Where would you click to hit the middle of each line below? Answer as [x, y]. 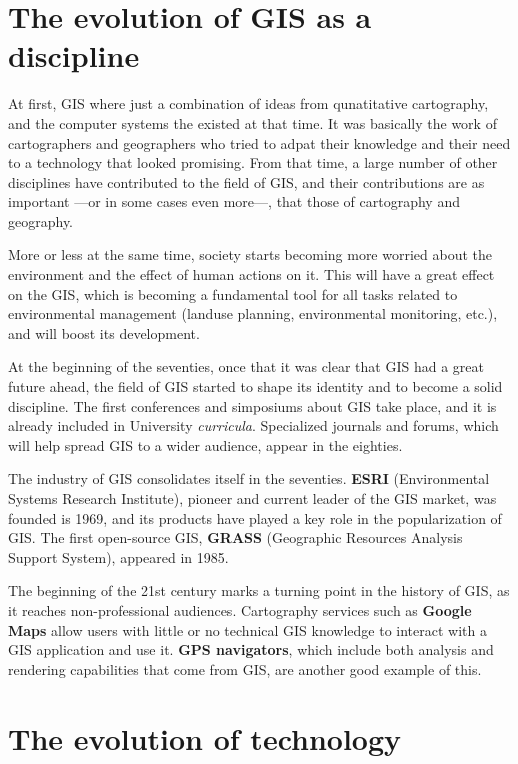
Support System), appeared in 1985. [118, 556]
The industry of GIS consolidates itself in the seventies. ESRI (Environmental [249, 478]
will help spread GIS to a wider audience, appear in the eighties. [205, 444]
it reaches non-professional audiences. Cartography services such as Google [240, 609]
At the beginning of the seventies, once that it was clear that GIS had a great [246, 366]
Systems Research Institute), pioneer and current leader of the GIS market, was [252, 498]
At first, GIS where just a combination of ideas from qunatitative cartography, [248, 103]
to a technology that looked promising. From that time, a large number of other [253, 162]
